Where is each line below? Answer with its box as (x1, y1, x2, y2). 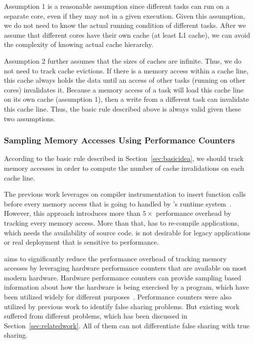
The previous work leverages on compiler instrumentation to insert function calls (4, 189, 246, 199)
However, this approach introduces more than (4, 208, 140, 218)
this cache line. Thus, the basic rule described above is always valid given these (4, 103, 241, 114)
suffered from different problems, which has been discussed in (4, 311, 187, 321)
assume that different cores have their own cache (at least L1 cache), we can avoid (4, 29, 250, 40)
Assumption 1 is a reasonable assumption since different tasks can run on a (4, 1, 230, 11)
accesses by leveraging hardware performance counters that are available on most (4, 263, 247, 273)
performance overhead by (156, 208, 231, 218)
